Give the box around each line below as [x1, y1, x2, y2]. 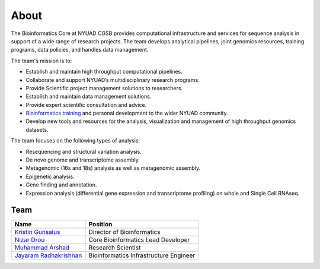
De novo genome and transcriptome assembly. [25, 156, 140, 163]
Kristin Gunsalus [14, 228, 60, 236]
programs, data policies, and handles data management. [11, 46, 149, 53]
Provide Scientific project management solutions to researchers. [25, 84, 183, 91]
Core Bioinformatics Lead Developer [88, 236, 190, 244]
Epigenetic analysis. [25, 173, 75, 180]
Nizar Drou [14, 236, 45, 244]
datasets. [25, 126, 49, 133]
